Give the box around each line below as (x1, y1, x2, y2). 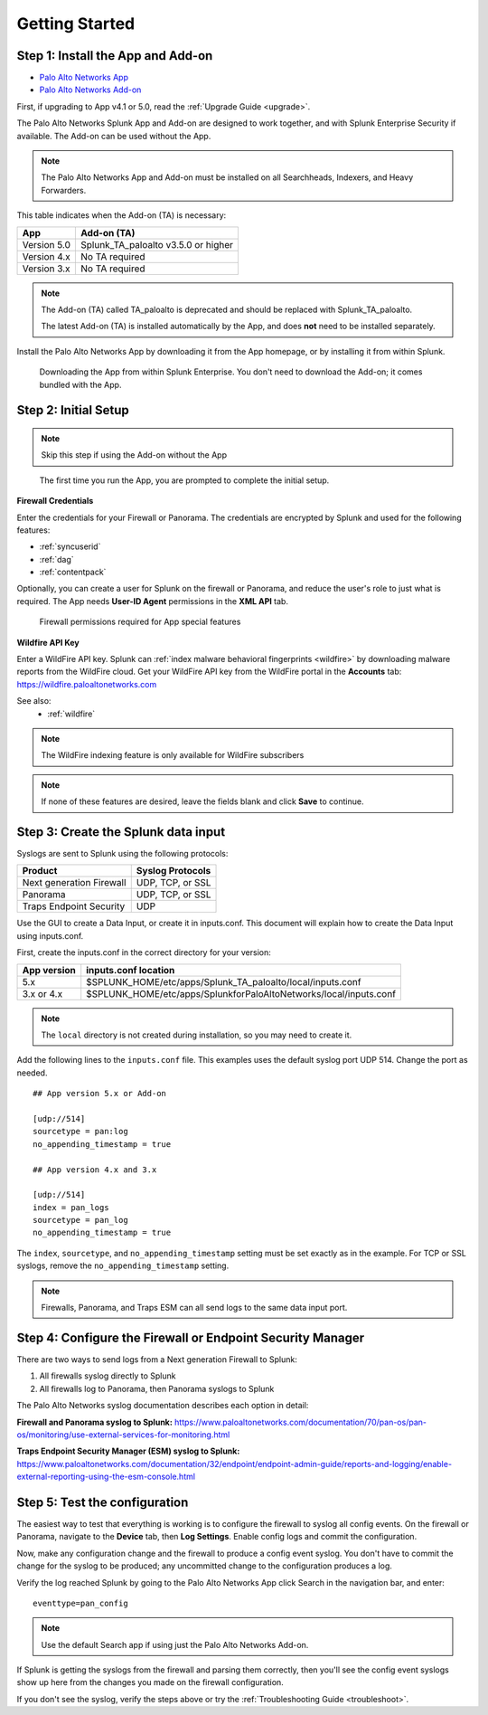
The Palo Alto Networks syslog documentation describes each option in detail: (16, 1400, 309, 1411)
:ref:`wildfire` (47, 708, 96, 719)
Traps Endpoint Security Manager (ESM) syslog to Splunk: (16, 1445, 240, 1456)
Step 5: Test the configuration (16, 1494, 189, 1510)
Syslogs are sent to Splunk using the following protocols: (16, 848, 229, 859)
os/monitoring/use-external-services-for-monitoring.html (16, 1429, 230, 1440)
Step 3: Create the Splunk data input (16, 824, 226, 839)
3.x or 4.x (22, 987, 63, 1000)
